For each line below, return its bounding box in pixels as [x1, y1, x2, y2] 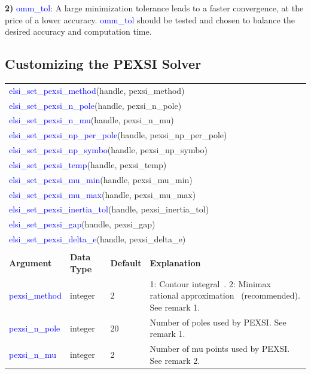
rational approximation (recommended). [150, 289, 300, 302]
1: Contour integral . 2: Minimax [150, 277, 271, 290]
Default [110, 257, 142, 269]
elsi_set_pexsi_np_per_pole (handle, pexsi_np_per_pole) [9, 129, 227, 141]
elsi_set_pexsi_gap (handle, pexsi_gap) [9, 218, 155, 230]
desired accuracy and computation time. [5, 25, 152, 38]
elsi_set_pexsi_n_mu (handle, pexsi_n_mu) [9, 114, 174, 126]
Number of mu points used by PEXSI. [150, 342, 290, 355]
